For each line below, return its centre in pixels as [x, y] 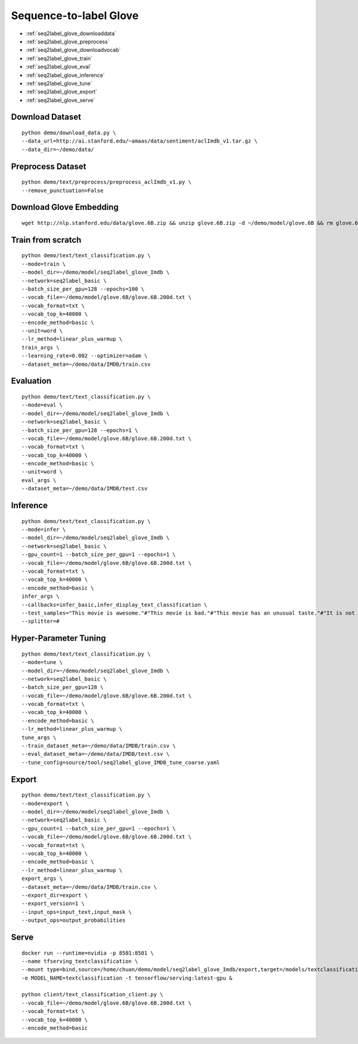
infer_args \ [41, 596]
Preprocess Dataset [49, 166]
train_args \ [41, 347]
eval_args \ [39, 480]
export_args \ [42, 879]
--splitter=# [41, 621]
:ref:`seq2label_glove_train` [59, 58]
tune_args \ [39, 737]
